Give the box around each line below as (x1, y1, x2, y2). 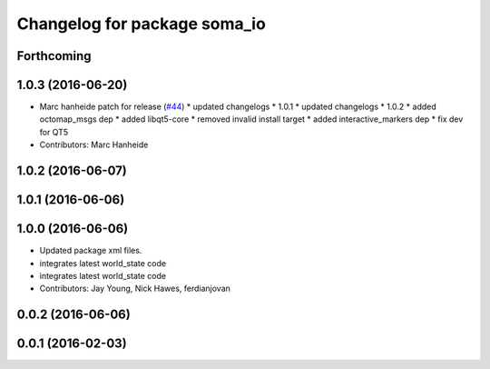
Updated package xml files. (39, 245, 142, 256)
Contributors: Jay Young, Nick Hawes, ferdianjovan (39, 283, 231, 294)
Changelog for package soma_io (16, 14, 267, 34)
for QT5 (39, 126, 69, 137)
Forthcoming (16, 48, 92, 64)
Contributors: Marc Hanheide (39, 139, 149, 150)
